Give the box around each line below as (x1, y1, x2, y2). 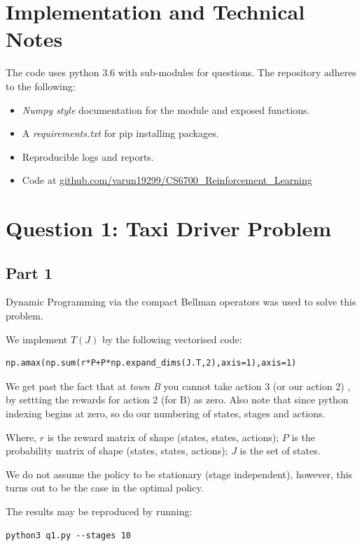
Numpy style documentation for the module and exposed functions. (22, 102, 310, 117)
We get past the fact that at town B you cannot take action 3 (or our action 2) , (6, 378, 351, 393)
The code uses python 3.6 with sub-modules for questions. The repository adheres (6, 65, 356, 80)
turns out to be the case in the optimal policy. (6, 480, 204, 495)
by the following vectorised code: (102, 331, 242, 346)
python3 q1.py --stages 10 (6, 530, 131, 540)
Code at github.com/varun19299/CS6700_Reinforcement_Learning (22, 173, 312, 187)
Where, (6, 429, 36, 444)
